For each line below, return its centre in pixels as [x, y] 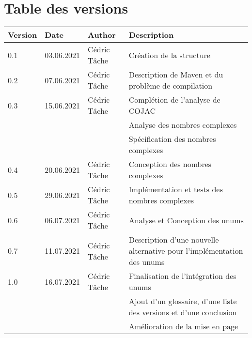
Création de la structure [169, 55]
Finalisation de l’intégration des [182, 276]
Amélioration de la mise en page [183, 326]
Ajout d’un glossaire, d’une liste [183, 301]
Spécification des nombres [172, 139]
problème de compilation [171, 86]
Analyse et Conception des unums [186, 220]
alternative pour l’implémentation [186, 251]
